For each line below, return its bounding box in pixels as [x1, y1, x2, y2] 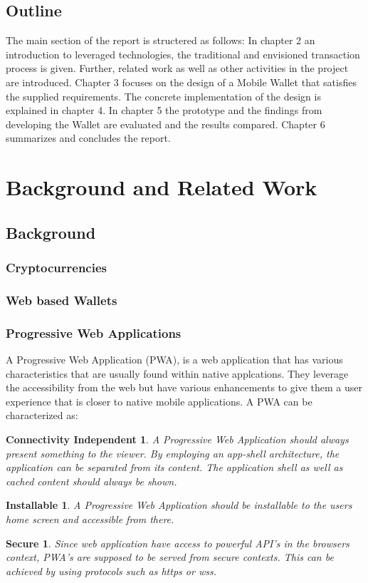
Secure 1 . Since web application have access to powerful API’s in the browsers [6, 535, 349, 550]
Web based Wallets [6, 291, 117, 309]
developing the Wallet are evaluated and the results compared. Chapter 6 [6, 116, 325, 131]
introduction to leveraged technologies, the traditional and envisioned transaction [6, 46, 360, 61]
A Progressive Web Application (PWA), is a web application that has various [6, 352, 343, 367]
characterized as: [6, 408, 78, 423]
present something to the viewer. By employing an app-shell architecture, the [6, 445, 340, 460]
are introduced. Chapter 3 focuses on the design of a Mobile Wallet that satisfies [6, 74, 357, 89]
